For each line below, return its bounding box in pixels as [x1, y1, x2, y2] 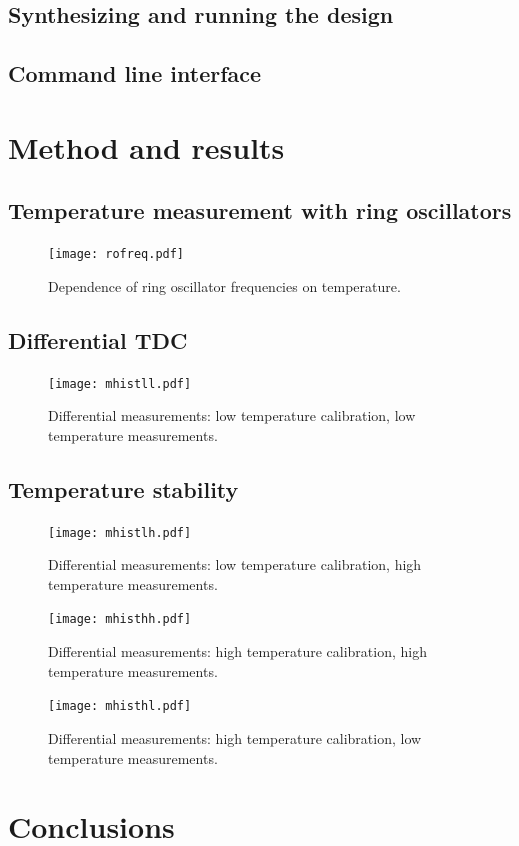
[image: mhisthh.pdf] [48, 612, 192, 627]
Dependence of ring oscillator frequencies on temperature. [48, 275, 401, 296]
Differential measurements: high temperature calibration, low [48, 727, 422, 748]
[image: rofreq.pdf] [48, 247, 185, 262]
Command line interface [8, 58, 262, 89]
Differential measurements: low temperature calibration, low [48, 405, 416, 426]
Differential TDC [8, 324, 188, 355]
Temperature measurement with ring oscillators [8, 195, 512, 226]
